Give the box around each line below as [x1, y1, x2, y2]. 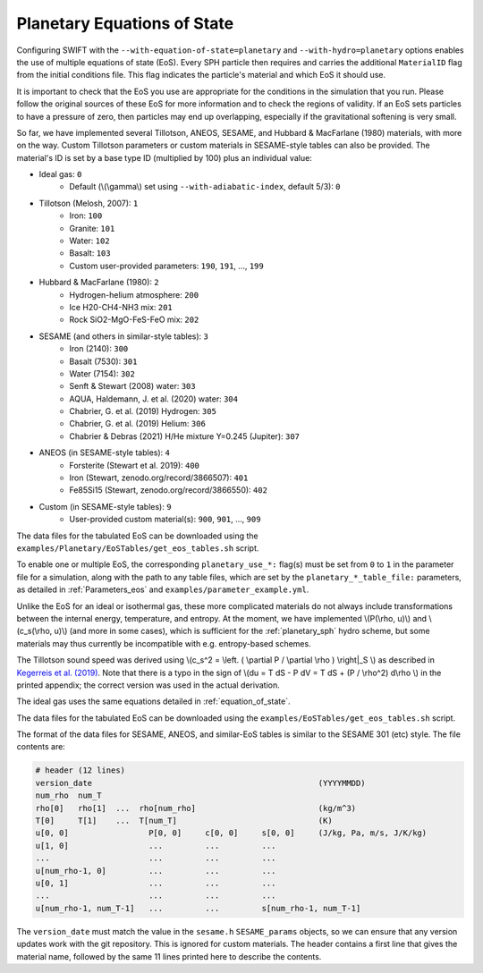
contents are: [16, 741, 66, 752]
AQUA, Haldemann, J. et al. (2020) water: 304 [69, 393, 239, 404]
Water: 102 [69, 235, 111, 246]
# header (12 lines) [35, 766, 125, 775]
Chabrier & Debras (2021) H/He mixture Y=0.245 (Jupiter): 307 [69, 430, 300, 442]
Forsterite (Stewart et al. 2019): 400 [69, 460, 200, 470]
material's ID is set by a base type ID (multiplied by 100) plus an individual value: [16, 152, 312, 163]
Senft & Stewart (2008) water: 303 [69, 381, 196, 392]
